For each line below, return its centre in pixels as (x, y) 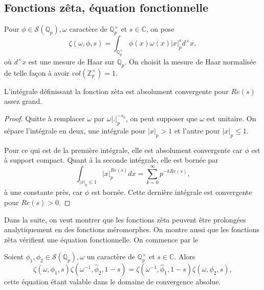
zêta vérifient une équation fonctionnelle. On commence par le (101, 239)
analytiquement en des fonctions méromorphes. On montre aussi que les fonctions (132, 229)
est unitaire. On (231, 118)
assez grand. (23, 101)
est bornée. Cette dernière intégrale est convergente (172, 192)
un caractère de (111, 256)
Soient (14, 256)
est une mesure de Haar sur (71, 61)
